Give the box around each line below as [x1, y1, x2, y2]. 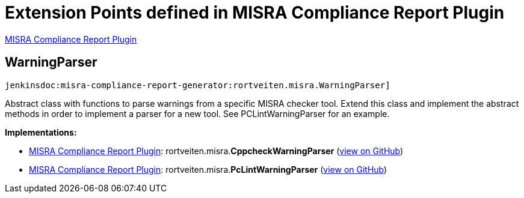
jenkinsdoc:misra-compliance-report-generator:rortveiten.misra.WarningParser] [5, 80, 390, 90]
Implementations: [5, 127, 77, 137]
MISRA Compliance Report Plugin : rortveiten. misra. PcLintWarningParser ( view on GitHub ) [29, 164, 387, 175]
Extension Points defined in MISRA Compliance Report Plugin [5, 2, 505, 23]
